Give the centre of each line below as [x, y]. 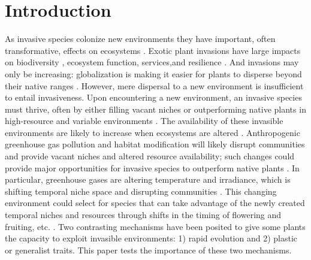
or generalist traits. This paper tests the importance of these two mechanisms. [148, 250]
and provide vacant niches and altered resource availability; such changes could [150, 156]
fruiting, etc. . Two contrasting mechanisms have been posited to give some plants [155, 226]
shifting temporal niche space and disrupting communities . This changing [141, 191]
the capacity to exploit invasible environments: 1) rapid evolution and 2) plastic [151, 238]
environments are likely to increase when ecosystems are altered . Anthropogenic [153, 132]
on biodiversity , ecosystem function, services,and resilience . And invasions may [152, 62]
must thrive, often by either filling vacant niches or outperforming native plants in [155, 109]
